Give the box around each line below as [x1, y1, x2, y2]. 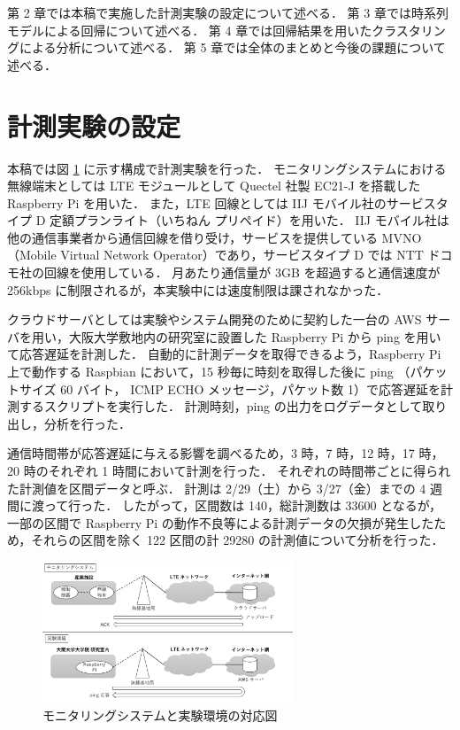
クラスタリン [372, 20, 446, 39]
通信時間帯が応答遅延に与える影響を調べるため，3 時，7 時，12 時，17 [7, 444, 415, 462]
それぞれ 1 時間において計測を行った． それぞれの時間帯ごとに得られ [48, 462, 451, 479]
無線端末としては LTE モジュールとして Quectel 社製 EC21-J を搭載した [7, 176, 421, 195]
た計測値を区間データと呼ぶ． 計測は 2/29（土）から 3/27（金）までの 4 [7, 478, 426, 497]
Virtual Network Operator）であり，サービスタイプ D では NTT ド [60, 245, 441, 264]
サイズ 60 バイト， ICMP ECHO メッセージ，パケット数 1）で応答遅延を [19, 379, 441, 398]
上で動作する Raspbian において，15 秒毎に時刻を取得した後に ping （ [7, 362, 410, 381]
